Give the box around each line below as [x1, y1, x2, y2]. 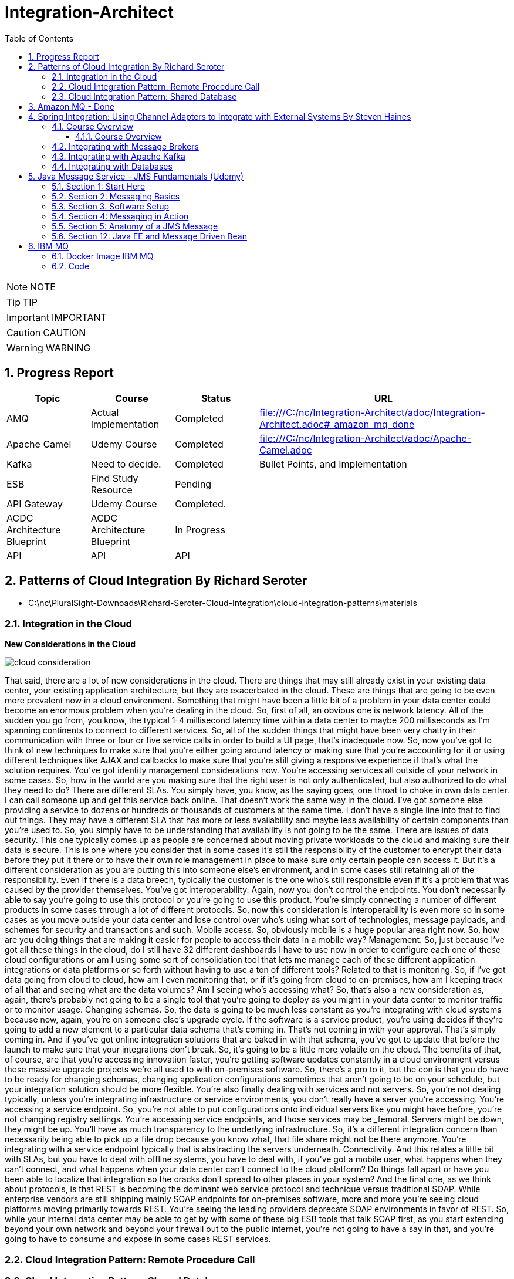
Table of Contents [5, 33, 74, 43]
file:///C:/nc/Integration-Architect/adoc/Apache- [259, 432, 472, 444]
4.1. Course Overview [52, 121, 134, 131]
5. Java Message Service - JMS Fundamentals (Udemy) [28, 171, 244, 181]
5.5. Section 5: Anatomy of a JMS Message [52, 221, 218, 231]
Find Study [90, 472, 138, 484]
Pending [175, 478, 212, 490]
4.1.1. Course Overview [75, 131, 162, 141]
